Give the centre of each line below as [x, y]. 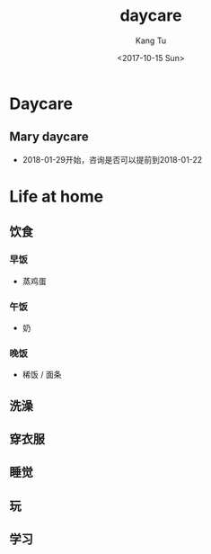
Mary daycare [49, 137]
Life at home [57, 197]
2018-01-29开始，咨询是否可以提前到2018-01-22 [112, 159]
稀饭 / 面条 [42, 375]
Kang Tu [151, 40]
